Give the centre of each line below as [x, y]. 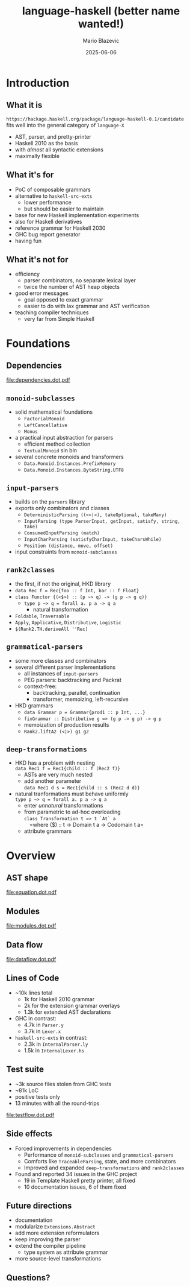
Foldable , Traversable [42, 616]
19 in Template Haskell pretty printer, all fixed [79, 1180]
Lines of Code [33, 978]
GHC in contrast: [35, 1018]
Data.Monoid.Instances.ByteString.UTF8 [74, 470]
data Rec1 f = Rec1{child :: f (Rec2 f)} [67, 769]
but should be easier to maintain [64, 209]
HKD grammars [34, 705]
